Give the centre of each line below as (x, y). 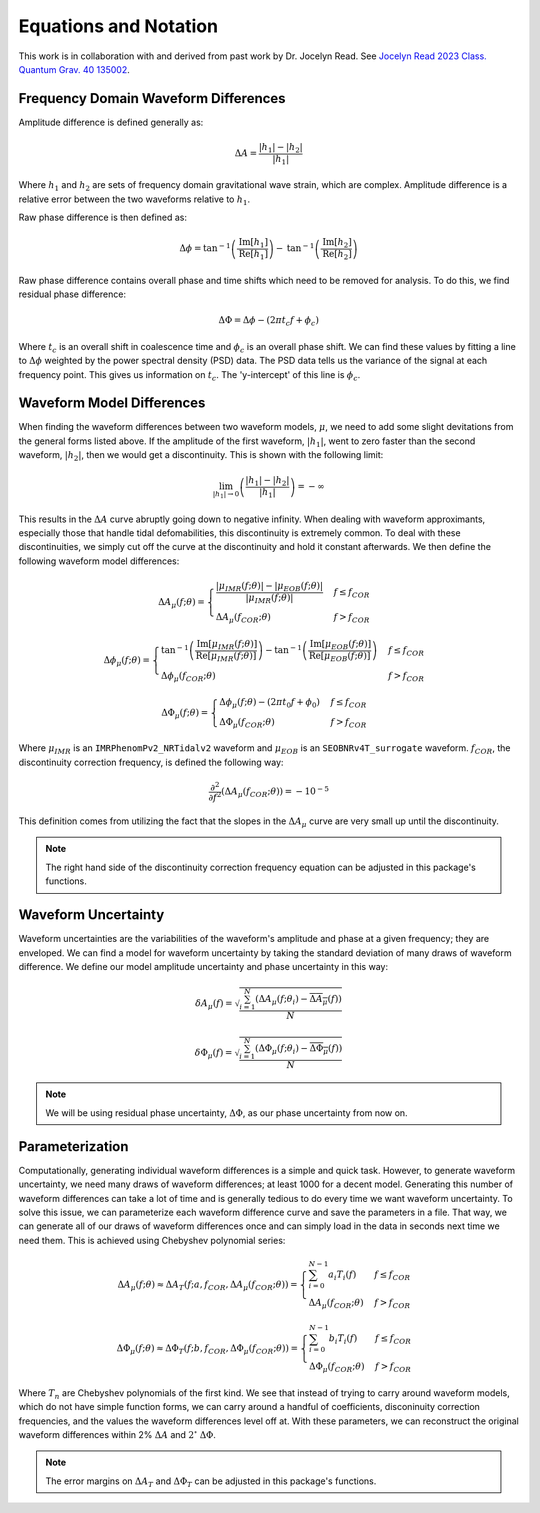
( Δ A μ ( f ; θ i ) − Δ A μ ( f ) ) (298, 1000)
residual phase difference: (72, 294)
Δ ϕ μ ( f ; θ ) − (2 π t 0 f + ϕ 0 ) (269, 703)
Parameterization (73, 1146)
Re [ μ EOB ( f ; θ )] (339, 657)
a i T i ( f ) (342, 1275)
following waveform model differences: (99, 561)
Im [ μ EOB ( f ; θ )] (340, 645)
